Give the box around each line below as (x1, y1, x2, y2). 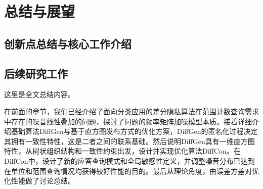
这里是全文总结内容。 (4, 89, 75, 100)
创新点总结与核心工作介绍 (4, 35, 131, 51)
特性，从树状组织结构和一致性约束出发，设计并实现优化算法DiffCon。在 (4, 146, 241, 156)
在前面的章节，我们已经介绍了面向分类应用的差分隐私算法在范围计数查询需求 (4, 106, 259, 116)
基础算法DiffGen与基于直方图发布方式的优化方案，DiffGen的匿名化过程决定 (11, 126, 258, 136)
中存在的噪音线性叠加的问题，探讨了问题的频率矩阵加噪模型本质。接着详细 (4, 116, 252, 126)
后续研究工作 (4, 65, 68, 81)
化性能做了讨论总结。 (4, 175, 75, 186)
